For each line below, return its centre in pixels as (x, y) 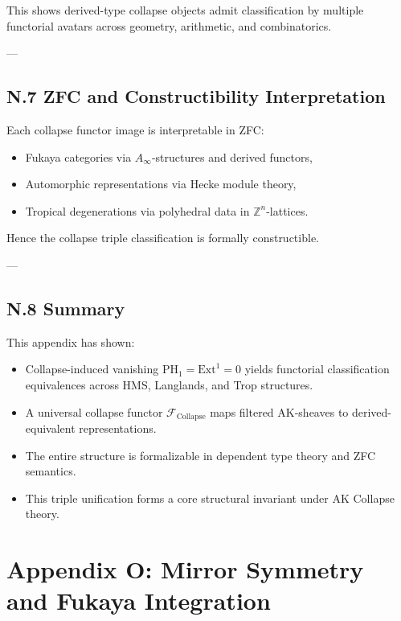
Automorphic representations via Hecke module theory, (161, 184)
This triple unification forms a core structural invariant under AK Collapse (210, 498)
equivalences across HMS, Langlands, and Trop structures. (169, 384)
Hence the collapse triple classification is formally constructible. (163, 238)
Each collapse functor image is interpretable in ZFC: (135, 129)
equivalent (50, 428)
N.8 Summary (66, 308)
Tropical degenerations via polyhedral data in (137, 210)
